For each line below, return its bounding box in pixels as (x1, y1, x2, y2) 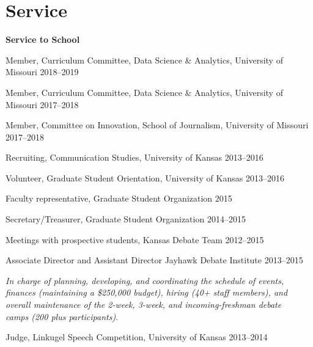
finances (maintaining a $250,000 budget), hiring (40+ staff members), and (6, 286, 288, 299)
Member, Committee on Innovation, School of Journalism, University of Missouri (6, 119, 309, 131)
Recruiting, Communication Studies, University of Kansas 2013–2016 (6, 151, 263, 164)
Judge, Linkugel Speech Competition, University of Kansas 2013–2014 (6, 331, 268, 343)
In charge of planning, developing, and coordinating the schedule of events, (6, 274, 284, 287)
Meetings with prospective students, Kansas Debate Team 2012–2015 (6, 233, 264, 246)
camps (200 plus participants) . (6, 310, 119, 323)
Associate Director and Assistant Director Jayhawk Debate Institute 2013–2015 (6, 254, 303, 266)
